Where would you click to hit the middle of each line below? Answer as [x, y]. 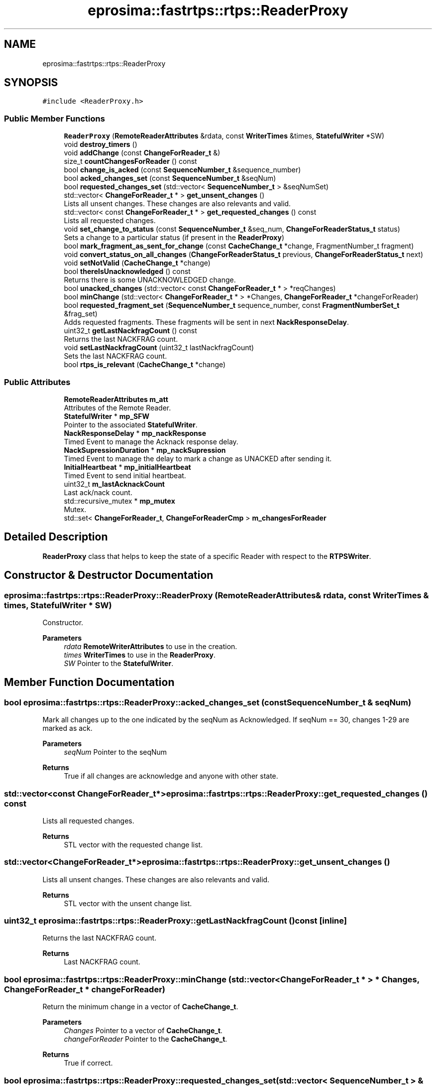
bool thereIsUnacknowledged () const [127, 271]
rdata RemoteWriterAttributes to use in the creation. [151, 646]
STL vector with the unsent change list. [128, 903]
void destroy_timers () [101, 144]
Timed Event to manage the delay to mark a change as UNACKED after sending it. [198, 458]
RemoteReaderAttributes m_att [116, 399]
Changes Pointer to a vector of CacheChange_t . [143, 1031]
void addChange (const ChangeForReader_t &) [142, 153]
